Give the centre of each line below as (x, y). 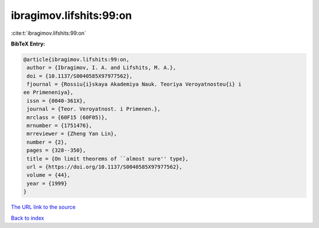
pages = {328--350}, (56, 150)
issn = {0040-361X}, (56, 101)
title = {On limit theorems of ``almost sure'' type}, (108, 159)
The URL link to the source (43, 207)
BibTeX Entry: (28, 44)
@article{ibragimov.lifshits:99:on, (77, 59)
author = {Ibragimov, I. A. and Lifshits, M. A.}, (102, 68)
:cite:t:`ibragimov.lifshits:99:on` (49, 33)
